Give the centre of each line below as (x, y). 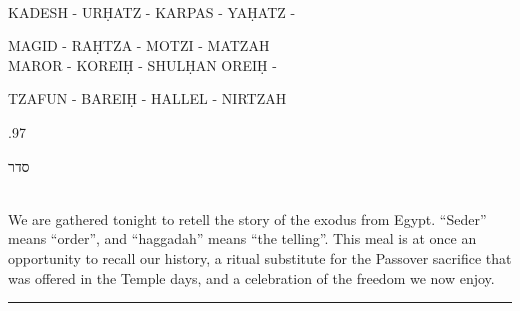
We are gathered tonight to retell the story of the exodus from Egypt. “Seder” (247, 218)
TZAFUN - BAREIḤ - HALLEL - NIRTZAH (147, 98)
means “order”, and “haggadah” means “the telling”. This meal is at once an (242, 238)
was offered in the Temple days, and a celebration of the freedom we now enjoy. (251, 277)
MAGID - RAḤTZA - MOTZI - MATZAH (139, 45)
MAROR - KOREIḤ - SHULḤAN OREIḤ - (142, 64)
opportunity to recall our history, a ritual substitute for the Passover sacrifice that (260, 257)
